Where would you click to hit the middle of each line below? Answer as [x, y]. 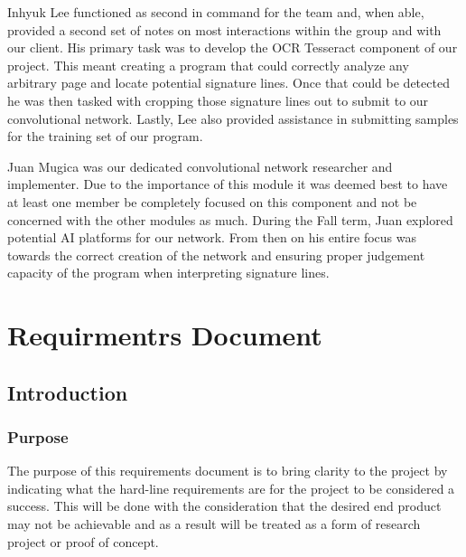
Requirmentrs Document [165, 335]
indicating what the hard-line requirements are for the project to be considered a [231, 488]
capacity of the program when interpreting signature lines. [168, 273]
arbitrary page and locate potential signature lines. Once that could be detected [228, 83]
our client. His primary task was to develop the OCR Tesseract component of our [233, 47]
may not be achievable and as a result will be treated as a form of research [214, 524]
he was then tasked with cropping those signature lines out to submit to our [218, 100]
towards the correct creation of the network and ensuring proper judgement [216, 255]
